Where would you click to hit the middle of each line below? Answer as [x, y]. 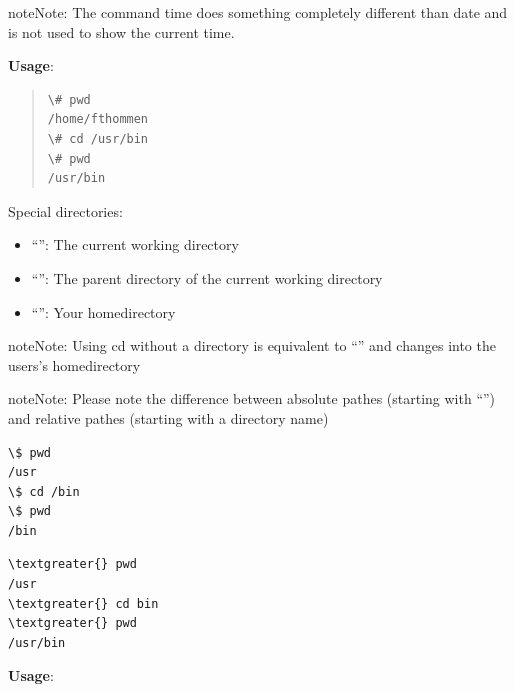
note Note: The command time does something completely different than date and [258, 12]
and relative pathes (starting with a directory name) [168, 417]
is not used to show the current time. [121, 31]
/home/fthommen [98, 119]
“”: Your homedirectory [103, 311]
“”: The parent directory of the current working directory [207, 277]
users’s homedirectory [74, 364]
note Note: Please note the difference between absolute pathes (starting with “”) [252, 398]
